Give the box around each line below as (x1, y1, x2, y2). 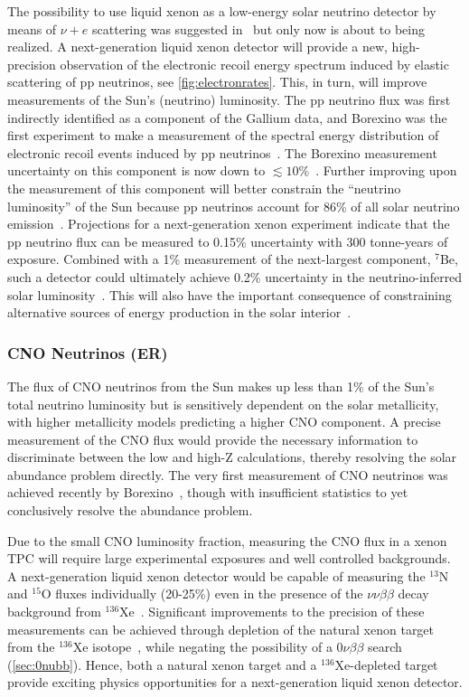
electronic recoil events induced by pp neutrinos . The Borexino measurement (7, 143, 437, 162)
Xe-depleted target (334, 655, 438, 673)
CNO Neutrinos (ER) (7, 341, 168, 363)
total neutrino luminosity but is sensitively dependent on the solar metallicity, (7, 394, 439, 413)
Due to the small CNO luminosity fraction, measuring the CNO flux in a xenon (7, 531, 447, 550)
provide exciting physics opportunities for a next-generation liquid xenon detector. (7, 673, 463, 692)
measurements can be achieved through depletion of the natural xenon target (7, 619, 435, 638)
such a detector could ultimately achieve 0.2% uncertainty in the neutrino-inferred (7, 267, 463, 286)
